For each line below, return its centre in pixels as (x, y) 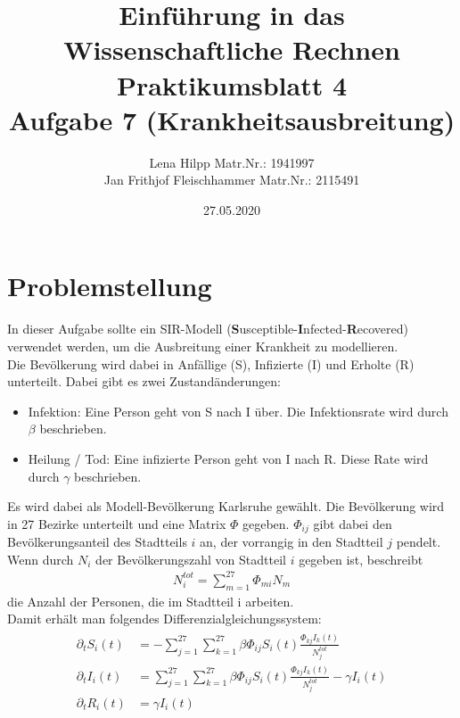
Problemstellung (110, 286)
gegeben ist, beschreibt (361, 559)
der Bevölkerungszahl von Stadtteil (191, 559)
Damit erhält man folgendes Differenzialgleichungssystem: (164, 619)
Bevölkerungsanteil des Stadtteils (97, 542)
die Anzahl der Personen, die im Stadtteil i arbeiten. (151, 601)
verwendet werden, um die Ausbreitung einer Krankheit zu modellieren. (203, 346)
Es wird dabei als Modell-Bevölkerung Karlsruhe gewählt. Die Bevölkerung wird (226, 506)
